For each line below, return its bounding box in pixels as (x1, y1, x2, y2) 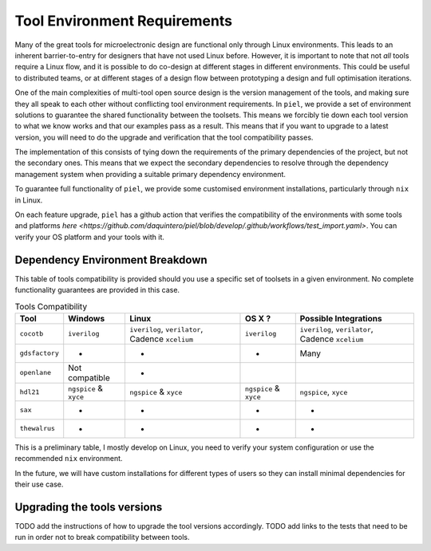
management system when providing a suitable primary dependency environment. (14, 169, 287, 179)
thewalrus (19, 424, 56, 433)
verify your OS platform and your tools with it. (14, 232, 165, 242)
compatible (68, 372, 111, 383)
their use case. (14, 479, 64, 490)
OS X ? (244, 313, 271, 324)
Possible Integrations (299, 313, 382, 324)
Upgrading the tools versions (14, 500, 163, 514)
